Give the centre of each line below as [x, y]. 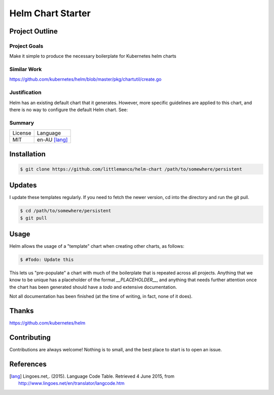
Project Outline [33, 31]
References [28, 364]
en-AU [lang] [52, 140]
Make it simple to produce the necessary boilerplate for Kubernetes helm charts [93, 56]
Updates [23, 185]
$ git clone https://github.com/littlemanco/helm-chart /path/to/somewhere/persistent [131, 169]
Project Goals [26, 46]
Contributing [30, 337]
